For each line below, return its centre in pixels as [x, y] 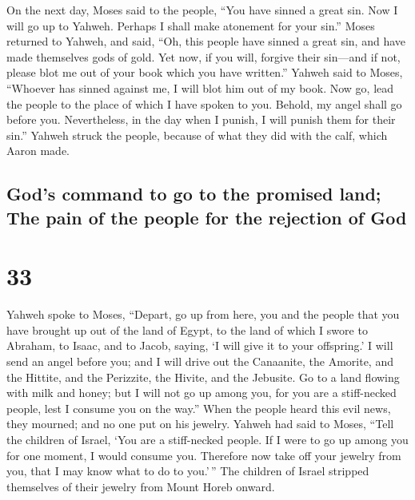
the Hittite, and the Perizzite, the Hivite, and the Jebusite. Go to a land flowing [203, 377]
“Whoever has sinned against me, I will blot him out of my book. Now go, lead [200, 87]
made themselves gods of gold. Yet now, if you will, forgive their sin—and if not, [204, 56]
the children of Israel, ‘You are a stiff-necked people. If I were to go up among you [207, 439]
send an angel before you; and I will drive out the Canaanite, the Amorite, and [200, 361]
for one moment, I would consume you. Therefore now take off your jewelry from [204, 455]
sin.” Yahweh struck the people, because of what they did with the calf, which [197, 135]
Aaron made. [38, 151]
